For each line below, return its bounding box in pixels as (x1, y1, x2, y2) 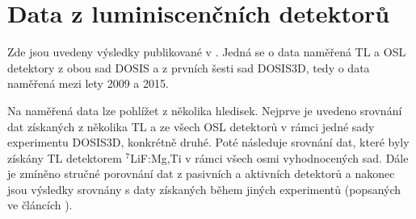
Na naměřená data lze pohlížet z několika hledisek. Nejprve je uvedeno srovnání (7, 101, 402, 118)
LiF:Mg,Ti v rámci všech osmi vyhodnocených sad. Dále (130, 149, 409, 166)
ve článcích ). (7, 196, 73, 213)
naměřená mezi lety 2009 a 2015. (7, 75, 169, 92)
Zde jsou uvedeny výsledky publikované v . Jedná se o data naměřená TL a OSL (7, 43, 406, 60)
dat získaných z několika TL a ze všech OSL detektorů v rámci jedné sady (7, 118, 375, 134)
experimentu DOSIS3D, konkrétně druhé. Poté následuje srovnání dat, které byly (7, 134, 410, 151)
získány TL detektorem (7, 149, 122, 166)
